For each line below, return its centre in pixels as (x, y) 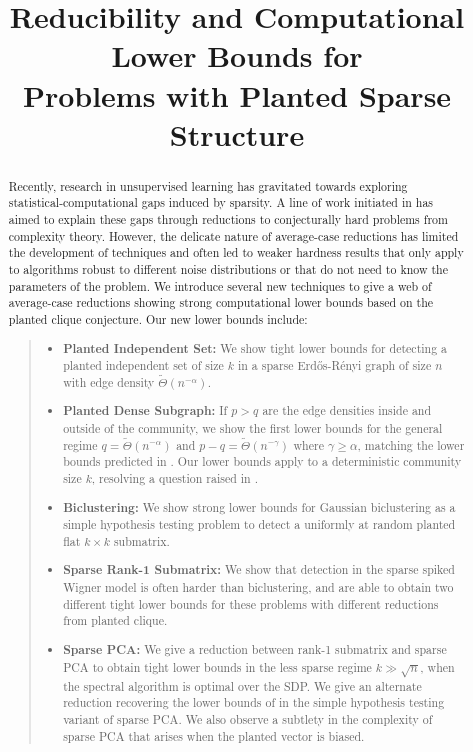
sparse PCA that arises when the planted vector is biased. (214, 735)
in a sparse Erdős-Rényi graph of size (334, 365)
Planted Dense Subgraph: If (145, 411)
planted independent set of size (143, 365)
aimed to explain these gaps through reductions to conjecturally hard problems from (228, 219)
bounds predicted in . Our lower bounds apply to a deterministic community (262, 461)
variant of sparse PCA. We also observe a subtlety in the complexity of (248, 718)
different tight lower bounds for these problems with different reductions (251, 603)
